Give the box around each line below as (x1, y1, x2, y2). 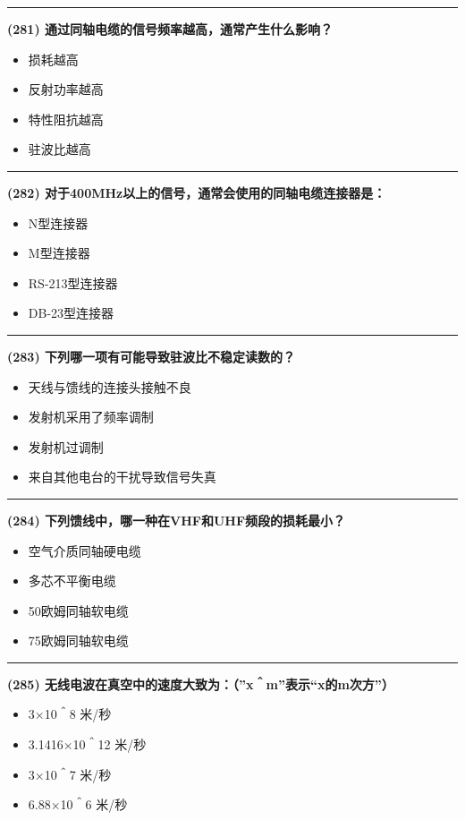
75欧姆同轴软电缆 (28, 631, 129, 650)
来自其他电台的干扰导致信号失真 (28, 467, 216, 486)
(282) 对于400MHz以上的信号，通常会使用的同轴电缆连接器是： (7, 183, 386, 201)
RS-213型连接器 (28, 273, 118, 292)
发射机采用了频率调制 (28, 407, 154, 426)
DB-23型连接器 (28, 303, 114, 322)
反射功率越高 (28, 80, 104, 98)
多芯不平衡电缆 (28, 571, 116, 590)
